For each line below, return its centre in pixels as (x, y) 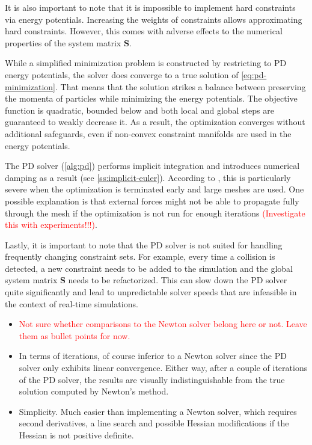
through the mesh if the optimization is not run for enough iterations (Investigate (155, 213)
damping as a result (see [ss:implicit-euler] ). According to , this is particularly (148, 177)
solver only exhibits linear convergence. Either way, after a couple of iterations (163, 368)
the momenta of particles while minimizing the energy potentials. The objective (151, 98)
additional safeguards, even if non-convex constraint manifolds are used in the (148, 133)
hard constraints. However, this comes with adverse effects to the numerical (144, 31)
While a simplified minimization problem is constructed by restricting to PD (146, 63)
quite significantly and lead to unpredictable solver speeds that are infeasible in (151, 292)
